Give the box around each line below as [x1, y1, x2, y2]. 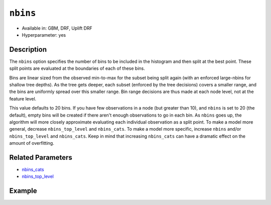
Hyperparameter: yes [22, 32, 66, 38]
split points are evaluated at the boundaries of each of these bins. [9, 65, 145, 71]
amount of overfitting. [9, 140, 55, 146]
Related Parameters [9, 153, 73, 162]
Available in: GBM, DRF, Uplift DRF [22, 25, 93, 31]
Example [9, 186, 37, 195]
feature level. [9, 95, 37, 101]
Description [9, 45, 47, 54]
